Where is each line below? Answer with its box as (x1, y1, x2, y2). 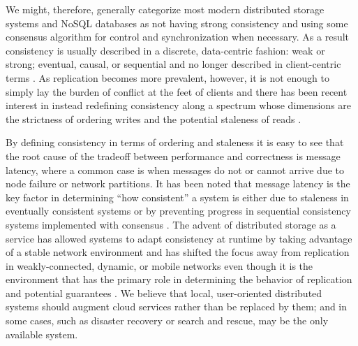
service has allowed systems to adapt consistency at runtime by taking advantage (6, 231, 352, 245)
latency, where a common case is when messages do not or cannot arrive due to (6, 162, 345, 177)
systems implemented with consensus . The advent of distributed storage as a (6, 217, 336, 231)
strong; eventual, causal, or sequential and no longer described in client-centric (6, 57, 341, 71)
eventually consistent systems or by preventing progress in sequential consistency (6, 203, 351, 218)
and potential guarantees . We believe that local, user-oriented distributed (6, 285, 322, 300)
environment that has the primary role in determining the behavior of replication (6, 272, 352, 287)
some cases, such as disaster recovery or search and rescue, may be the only (6, 313, 329, 328)
